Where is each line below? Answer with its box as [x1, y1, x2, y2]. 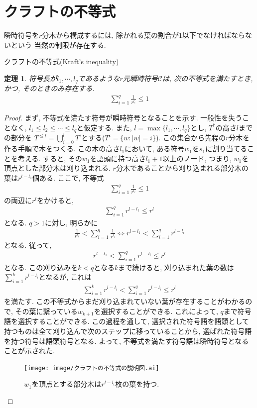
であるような [78, 73, 120, 83]
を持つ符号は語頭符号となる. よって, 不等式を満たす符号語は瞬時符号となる [4, 335, 249, 346]
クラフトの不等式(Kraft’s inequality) [4, 56, 119, 67]
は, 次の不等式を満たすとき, [162, 73, 253, 83]
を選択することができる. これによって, [94, 306, 218, 316]
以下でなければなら [182, 30, 245, 40]
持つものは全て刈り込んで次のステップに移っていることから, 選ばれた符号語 [4, 326, 252, 336]
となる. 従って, [4, 239, 52, 250]
